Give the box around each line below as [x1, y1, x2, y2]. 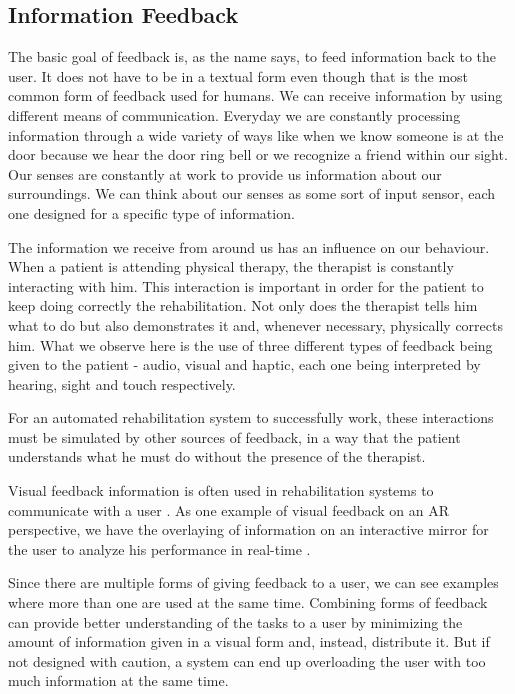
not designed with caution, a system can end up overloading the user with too [8, 650, 486, 671]
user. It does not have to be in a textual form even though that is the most [8, 65, 469, 86]
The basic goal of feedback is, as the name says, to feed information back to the [8, 46, 497, 67]
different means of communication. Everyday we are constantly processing [8, 104, 461, 125]
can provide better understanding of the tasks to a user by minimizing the [8, 611, 463, 632]
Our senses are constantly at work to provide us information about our [8, 163, 442, 184]
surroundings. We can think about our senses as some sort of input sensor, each [8, 183, 496, 204]
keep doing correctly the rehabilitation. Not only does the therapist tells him [8, 295, 478, 316]
